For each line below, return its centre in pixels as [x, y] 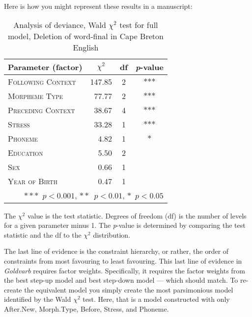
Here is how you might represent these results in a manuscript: [98, 6]
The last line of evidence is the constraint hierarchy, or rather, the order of [116, 251]
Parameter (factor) [45, 67]
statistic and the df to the [43, 234]
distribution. [112, 234]
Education [26, 152]
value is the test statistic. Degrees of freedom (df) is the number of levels [137, 215]
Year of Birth [33, 181]
